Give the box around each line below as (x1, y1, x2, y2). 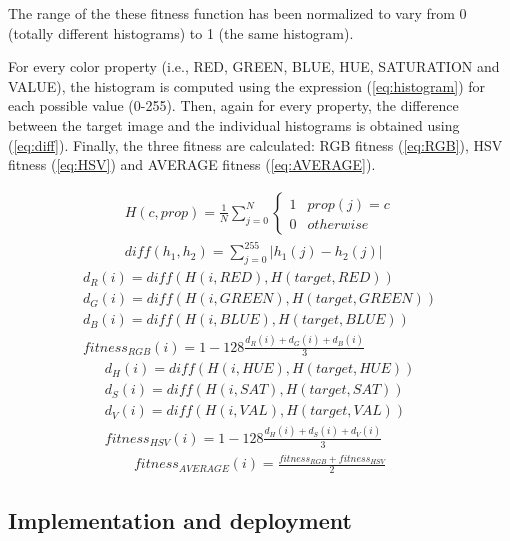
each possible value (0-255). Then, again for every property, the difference (8, 95, 459, 116)
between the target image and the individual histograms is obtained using (8, 114, 460, 135)
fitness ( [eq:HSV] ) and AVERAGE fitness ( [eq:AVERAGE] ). (8, 154, 376, 175)
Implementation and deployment (8, 504, 352, 535)
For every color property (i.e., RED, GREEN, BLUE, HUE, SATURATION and (8, 56, 500, 77)
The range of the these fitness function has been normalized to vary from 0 (8, 3, 467, 23)
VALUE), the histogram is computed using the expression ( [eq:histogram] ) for (8, 75, 486, 96)
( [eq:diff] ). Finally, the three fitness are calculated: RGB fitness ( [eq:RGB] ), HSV (8, 134, 503, 155)
